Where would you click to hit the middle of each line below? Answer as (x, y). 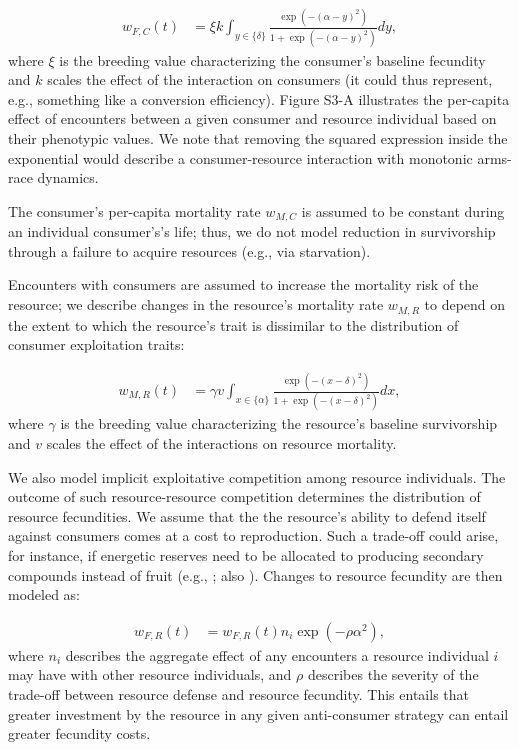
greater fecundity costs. (79, 733)
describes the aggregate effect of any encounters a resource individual (277, 654)
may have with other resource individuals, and (150, 674)
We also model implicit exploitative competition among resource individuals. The (257, 476)
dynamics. (68, 177)
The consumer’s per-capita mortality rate (134, 210)
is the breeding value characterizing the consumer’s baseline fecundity (272, 59)
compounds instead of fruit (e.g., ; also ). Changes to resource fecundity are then (255, 574)
